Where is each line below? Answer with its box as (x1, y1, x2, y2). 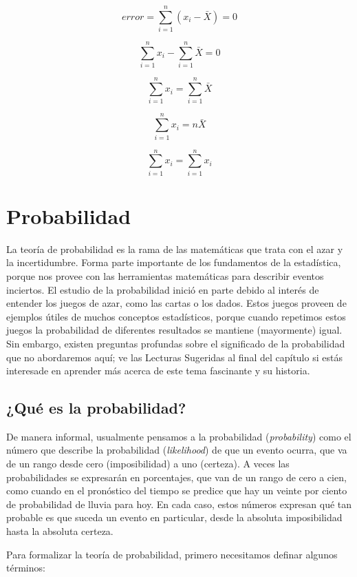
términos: (6, 560, 45, 575)
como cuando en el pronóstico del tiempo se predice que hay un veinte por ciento (6, 483, 347, 498)
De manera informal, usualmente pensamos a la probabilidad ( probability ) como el (6, 429, 351, 443)
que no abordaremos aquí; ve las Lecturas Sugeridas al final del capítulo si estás (6, 350, 343, 364)
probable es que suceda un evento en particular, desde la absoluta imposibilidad (6, 510, 343, 525)
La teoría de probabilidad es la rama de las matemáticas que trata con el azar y (6, 241, 343, 256)
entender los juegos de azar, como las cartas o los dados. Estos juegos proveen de (6, 296, 347, 310)
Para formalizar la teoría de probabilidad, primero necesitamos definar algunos (6, 547, 338, 561)
